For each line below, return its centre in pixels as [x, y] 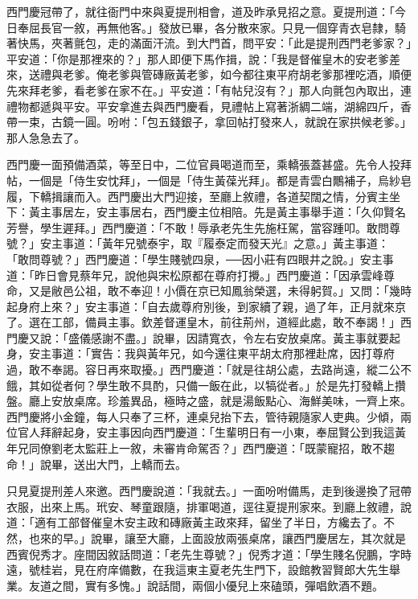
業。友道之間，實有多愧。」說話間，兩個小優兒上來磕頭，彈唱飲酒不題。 [195, 585]
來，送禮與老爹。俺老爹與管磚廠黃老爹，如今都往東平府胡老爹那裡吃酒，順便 [209, 74]
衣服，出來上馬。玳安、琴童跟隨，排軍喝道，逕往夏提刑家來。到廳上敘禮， [203, 506]
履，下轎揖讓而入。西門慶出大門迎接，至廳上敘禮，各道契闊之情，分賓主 [198, 196]
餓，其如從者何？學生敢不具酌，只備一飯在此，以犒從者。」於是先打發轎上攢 [206, 385]
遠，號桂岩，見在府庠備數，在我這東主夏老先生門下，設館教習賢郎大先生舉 [203, 570]
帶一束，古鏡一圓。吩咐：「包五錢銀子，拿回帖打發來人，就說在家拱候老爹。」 [209, 122]
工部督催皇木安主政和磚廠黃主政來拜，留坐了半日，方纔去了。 [220, 522]
